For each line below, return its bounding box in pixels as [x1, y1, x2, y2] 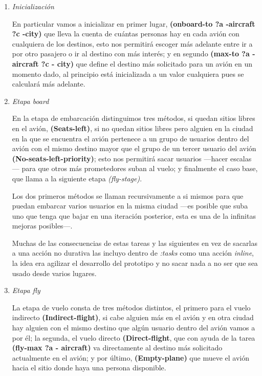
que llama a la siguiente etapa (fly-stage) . [12, 173, 142, 183]
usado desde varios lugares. [12, 267, 97, 278]
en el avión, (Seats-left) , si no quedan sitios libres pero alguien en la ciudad [12, 122, 253, 133]
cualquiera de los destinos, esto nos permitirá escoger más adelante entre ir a [12, 38, 253, 49]
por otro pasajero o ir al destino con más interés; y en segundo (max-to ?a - [12, 48, 255, 59]
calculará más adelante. [12, 78, 85, 89]
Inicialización [12, 1, 54, 11]
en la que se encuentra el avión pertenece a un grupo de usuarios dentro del [12, 133, 249, 143]
